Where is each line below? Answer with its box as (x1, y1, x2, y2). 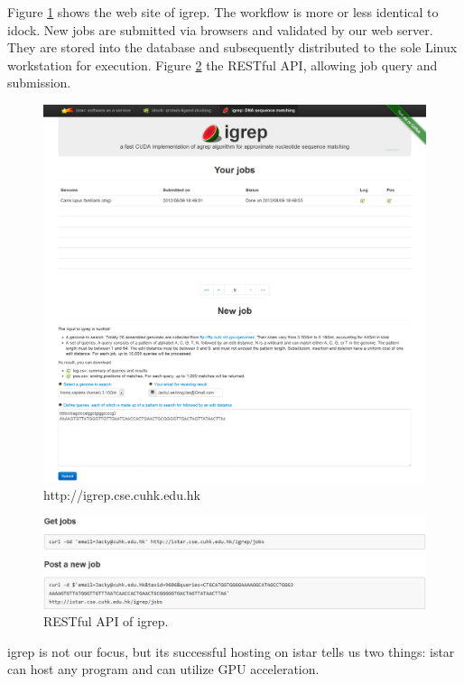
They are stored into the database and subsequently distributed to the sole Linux (7, 38, 458, 57)
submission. (7, 73, 71, 92)
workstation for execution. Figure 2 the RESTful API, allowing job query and (7, 55, 438, 74)
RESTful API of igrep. (43, 612, 169, 631)
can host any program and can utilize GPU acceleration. (7, 660, 320, 679)
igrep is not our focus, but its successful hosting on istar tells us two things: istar (7, 642, 455, 661)
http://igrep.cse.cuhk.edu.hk (43, 485, 200, 504)
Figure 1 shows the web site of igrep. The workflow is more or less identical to (7, 3, 439, 21)
